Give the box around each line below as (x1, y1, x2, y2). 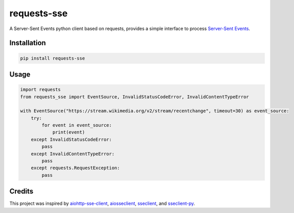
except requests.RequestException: (31, 165, 120, 171)
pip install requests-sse (20, 55, 85, 61)
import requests (20, 87, 61, 93)
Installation (9, 39, 46, 47)
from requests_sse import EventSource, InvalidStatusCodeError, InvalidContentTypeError (20, 94, 250, 99)
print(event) (52, 129, 85, 135)
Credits (9, 187, 34, 196)
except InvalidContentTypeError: (31, 151, 115, 156)
